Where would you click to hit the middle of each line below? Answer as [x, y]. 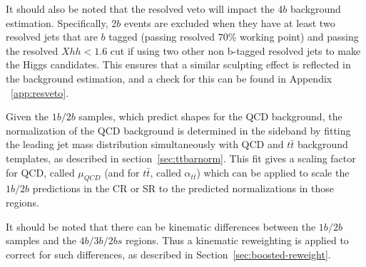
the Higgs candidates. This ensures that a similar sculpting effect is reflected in [178, 64]
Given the [27, 116]
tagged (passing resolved [162, 37]
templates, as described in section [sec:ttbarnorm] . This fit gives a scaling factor [181, 158]
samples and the [41, 240]
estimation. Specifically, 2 [61, 22]
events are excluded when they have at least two [229, 22]
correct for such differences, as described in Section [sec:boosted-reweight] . [168, 254]
